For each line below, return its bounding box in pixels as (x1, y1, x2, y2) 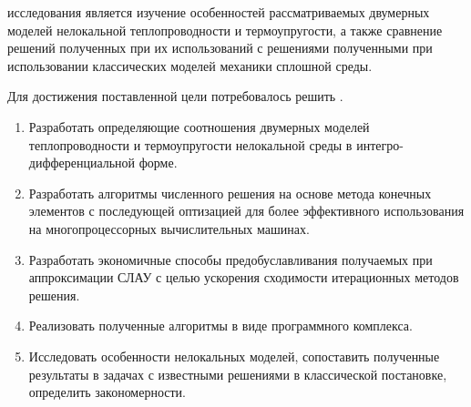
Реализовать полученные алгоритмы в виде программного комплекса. (28, 316, 413, 335)
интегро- (356, 135, 404, 154)
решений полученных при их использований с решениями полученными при (7, 38, 433, 57)
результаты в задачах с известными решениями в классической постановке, (28, 364, 447, 383)
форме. (138, 153, 178, 172)
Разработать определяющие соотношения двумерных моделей (28, 117, 370, 136)
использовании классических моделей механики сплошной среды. (7, 56, 373, 75)
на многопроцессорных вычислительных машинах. (28, 219, 310, 238)
